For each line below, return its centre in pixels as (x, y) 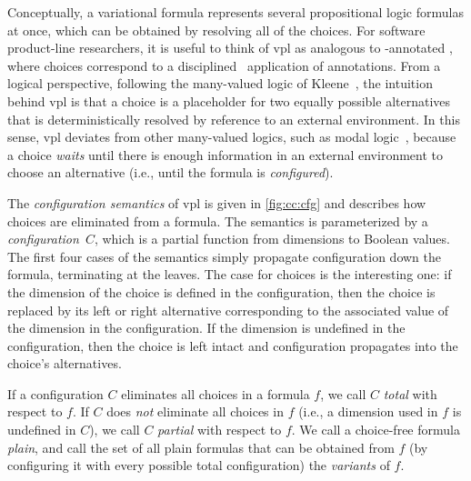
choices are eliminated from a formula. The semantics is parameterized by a (218, 220)
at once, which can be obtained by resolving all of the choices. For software (216, 30)
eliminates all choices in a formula (215, 393)
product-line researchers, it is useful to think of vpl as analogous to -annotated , (230, 48)
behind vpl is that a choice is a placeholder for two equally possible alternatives (229, 100)
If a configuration (55, 393)
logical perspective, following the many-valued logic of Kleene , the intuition (220, 83)
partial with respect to (220, 430)
